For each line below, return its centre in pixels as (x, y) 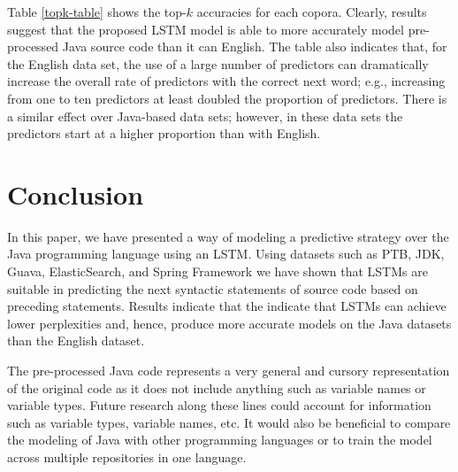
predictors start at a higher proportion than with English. (164, 133)
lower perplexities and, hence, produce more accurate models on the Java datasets (229, 323)
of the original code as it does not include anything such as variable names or (217, 387)
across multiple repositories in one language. (127, 457)
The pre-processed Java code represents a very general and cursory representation (229, 371)
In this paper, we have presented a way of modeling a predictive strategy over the (228, 236)
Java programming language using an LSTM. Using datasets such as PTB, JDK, (226, 254)
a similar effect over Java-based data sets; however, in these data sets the (205, 116)
